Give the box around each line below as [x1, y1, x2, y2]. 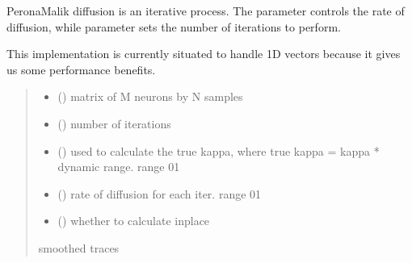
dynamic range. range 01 [57, 158, 180, 175]
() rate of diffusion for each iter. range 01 [57, 185, 262, 202]
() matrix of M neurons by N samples [57, 88, 243, 105]
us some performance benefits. [6, 61, 156, 77]
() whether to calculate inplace [57, 212, 210, 229]
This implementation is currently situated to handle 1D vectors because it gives [6, 45, 401, 62]
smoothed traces [38, 239, 120, 256]
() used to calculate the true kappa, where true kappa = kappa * [57, 142, 380, 159]
